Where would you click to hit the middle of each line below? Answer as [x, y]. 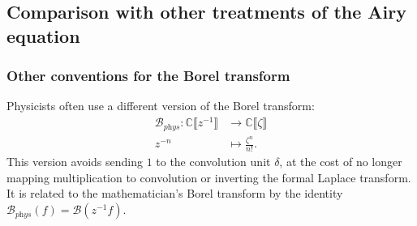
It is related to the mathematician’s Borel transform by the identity [175, 193]
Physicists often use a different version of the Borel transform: [161, 106]
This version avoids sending [75, 162]
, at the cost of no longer [341, 162]
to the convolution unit [213, 162]
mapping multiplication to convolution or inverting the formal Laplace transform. [209, 177]
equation [43, 35]
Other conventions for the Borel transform [148, 76]
